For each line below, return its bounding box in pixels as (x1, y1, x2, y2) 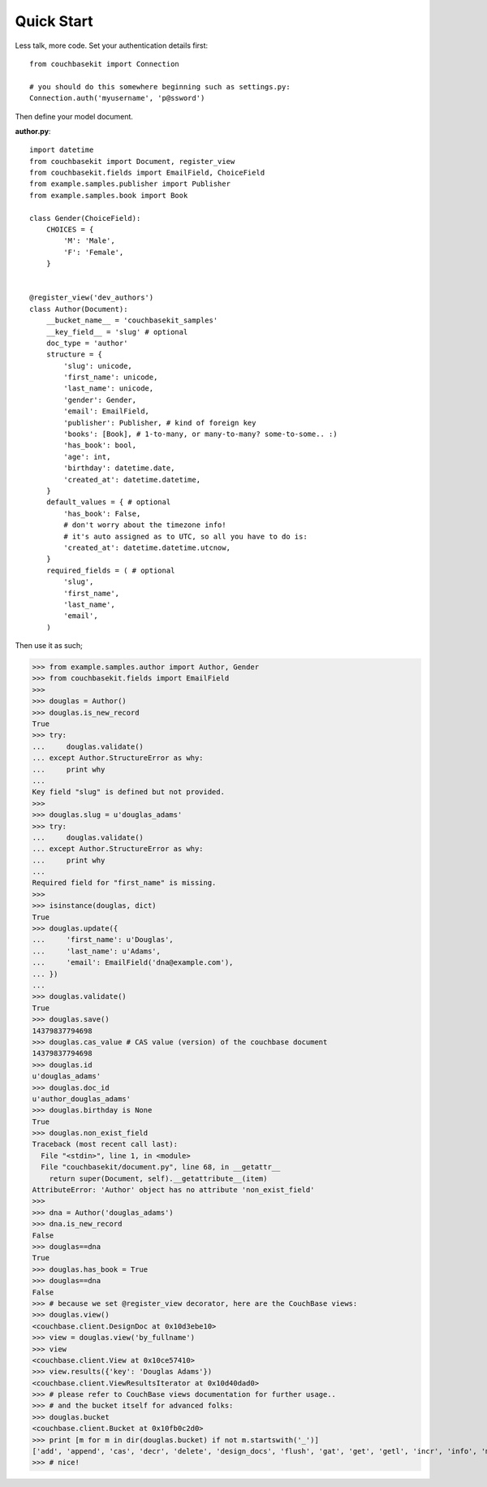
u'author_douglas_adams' (32, 1094, 131, 1104)
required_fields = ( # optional (45, 565, 175, 575)
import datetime (29, 145, 94, 154)
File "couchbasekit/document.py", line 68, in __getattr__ (41, 1162, 281, 1172)
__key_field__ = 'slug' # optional (45, 327, 188, 336)
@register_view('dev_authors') (29, 293, 154, 302)
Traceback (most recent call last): (32, 1139, 179, 1149)
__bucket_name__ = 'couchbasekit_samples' (45, 316, 218, 325)
